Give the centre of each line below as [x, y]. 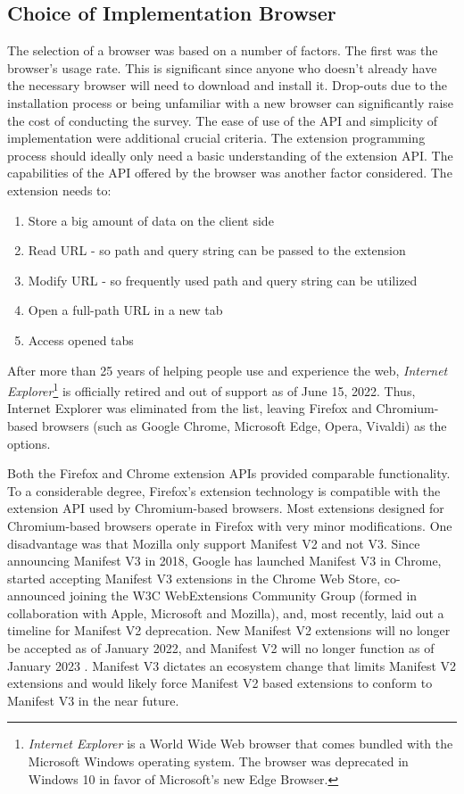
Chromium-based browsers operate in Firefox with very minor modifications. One [230, 525]
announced [37, 595]
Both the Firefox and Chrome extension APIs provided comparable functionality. [229, 473]
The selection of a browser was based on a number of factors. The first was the [223, 50]
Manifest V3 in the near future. [93, 700]
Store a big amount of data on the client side [151, 220]
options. [29, 443]
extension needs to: [59, 190]
